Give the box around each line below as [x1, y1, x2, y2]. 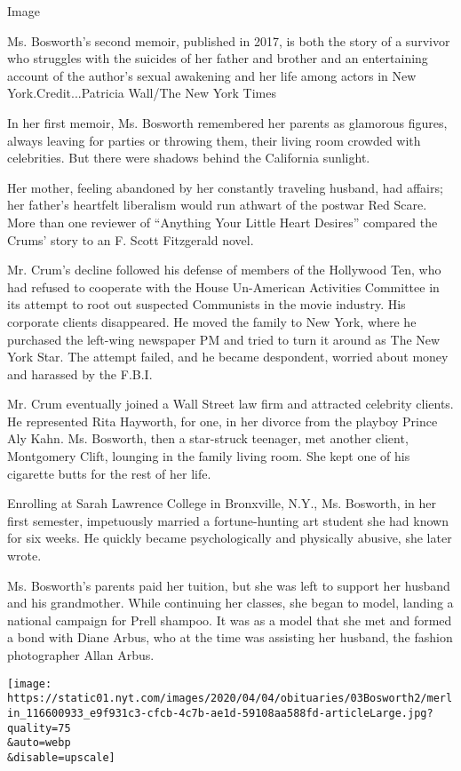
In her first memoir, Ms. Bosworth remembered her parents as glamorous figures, [7, 113, 448, 131]
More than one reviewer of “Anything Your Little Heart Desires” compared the [7, 212, 438, 231]
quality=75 [7, 721, 71, 735]
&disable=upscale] [7, 751, 115, 764]
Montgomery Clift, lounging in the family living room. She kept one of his [7, 447, 410, 465]
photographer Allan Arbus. [7, 646, 155, 664]
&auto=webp [7, 736, 71, 750]
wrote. [7, 546, 42, 565]
